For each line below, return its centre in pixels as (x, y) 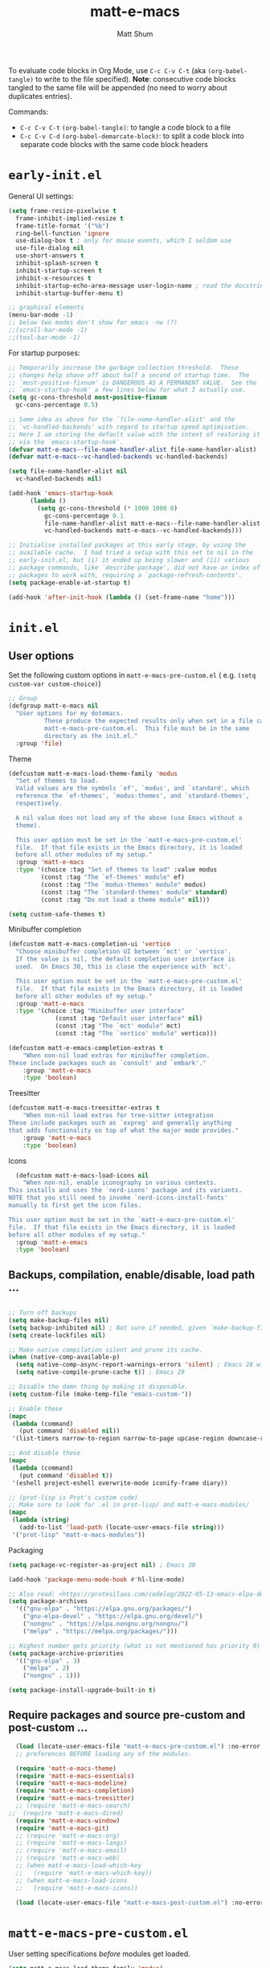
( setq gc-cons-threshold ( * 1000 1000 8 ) (108, 508)
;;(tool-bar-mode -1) (45, 337)
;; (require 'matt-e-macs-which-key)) (84, 1873)
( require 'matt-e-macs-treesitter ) (75, 1798)
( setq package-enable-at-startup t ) (70, 582)
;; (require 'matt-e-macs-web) (68, 1858)
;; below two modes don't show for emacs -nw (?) (93, 323)
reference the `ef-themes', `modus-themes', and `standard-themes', (133, 796)
